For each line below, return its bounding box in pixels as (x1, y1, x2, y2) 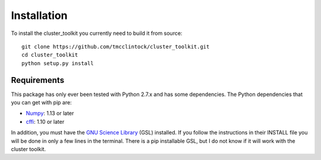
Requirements (11, 75, 65, 85)
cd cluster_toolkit (21, 52, 78, 59)
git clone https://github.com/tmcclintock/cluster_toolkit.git (21, 43, 210, 50)
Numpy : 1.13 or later (26, 110, 74, 117)
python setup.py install (21, 60, 94, 66)
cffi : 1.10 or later (26, 118, 65, 125)
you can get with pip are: (11, 99, 72, 106)
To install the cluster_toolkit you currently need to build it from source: (11, 30, 182, 37)
